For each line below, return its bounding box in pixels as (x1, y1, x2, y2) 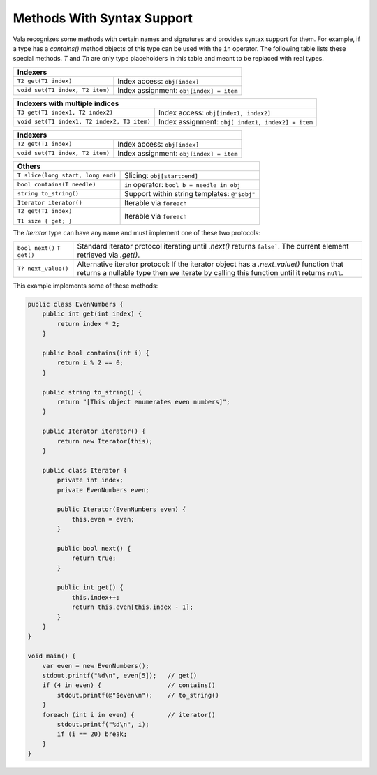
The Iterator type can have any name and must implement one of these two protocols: (13, 228, 261, 237)
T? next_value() (17, 265, 69, 272)
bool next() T (17, 244, 61, 251)
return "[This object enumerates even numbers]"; (57, 398, 230, 406)
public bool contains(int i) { (42, 349, 149, 357)
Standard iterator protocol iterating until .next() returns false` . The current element (77, 242, 349, 251)
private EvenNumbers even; (57, 486, 149, 494)
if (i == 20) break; (57, 730, 128, 738)
